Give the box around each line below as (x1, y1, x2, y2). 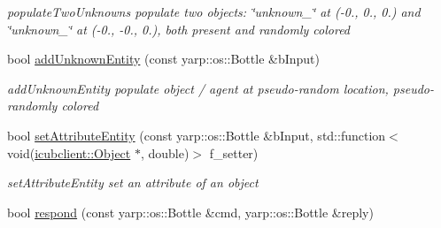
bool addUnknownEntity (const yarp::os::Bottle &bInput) (7, 49, 321, 68)
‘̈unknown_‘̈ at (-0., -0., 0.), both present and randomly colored (7, 19, 351, 38)
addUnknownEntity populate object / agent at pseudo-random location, (7, 79, 389, 97)
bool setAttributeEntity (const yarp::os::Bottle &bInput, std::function (7, 125, 386, 144)
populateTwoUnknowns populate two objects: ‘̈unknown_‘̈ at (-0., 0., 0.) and (7, 3, 421, 20)
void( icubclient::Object (7, 143, 131, 162)
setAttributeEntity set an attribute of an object (7, 173, 259, 192)
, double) (140, 143, 190, 162)
